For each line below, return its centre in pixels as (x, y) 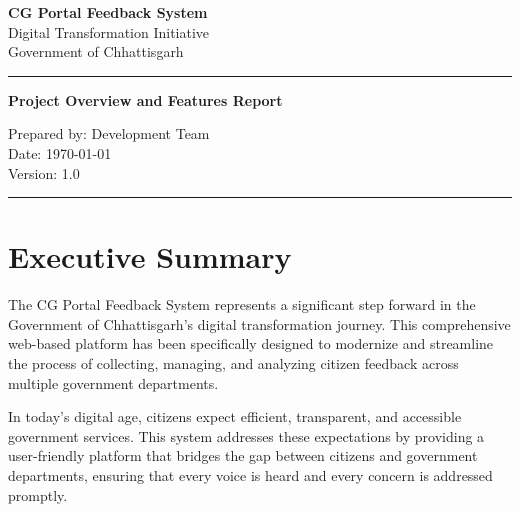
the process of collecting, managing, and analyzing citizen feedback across (233, 363)
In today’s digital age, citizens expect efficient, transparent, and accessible (235, 416)
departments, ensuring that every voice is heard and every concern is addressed (250, 475)
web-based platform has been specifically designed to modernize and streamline (251, 343)
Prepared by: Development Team (109, 133)
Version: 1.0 (44, 172)
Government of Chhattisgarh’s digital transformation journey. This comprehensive (259, 323)
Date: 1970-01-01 (60, 152)
